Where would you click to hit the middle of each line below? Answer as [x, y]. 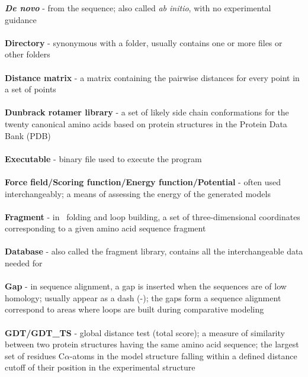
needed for [24, 263]
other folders [28, 54]
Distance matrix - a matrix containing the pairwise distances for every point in [152, 77]
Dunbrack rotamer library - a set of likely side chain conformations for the [147, 112]
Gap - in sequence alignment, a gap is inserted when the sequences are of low [146, 286]
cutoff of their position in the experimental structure [100, 367]
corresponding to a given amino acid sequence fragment [105, 228]
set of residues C [35, 355]
